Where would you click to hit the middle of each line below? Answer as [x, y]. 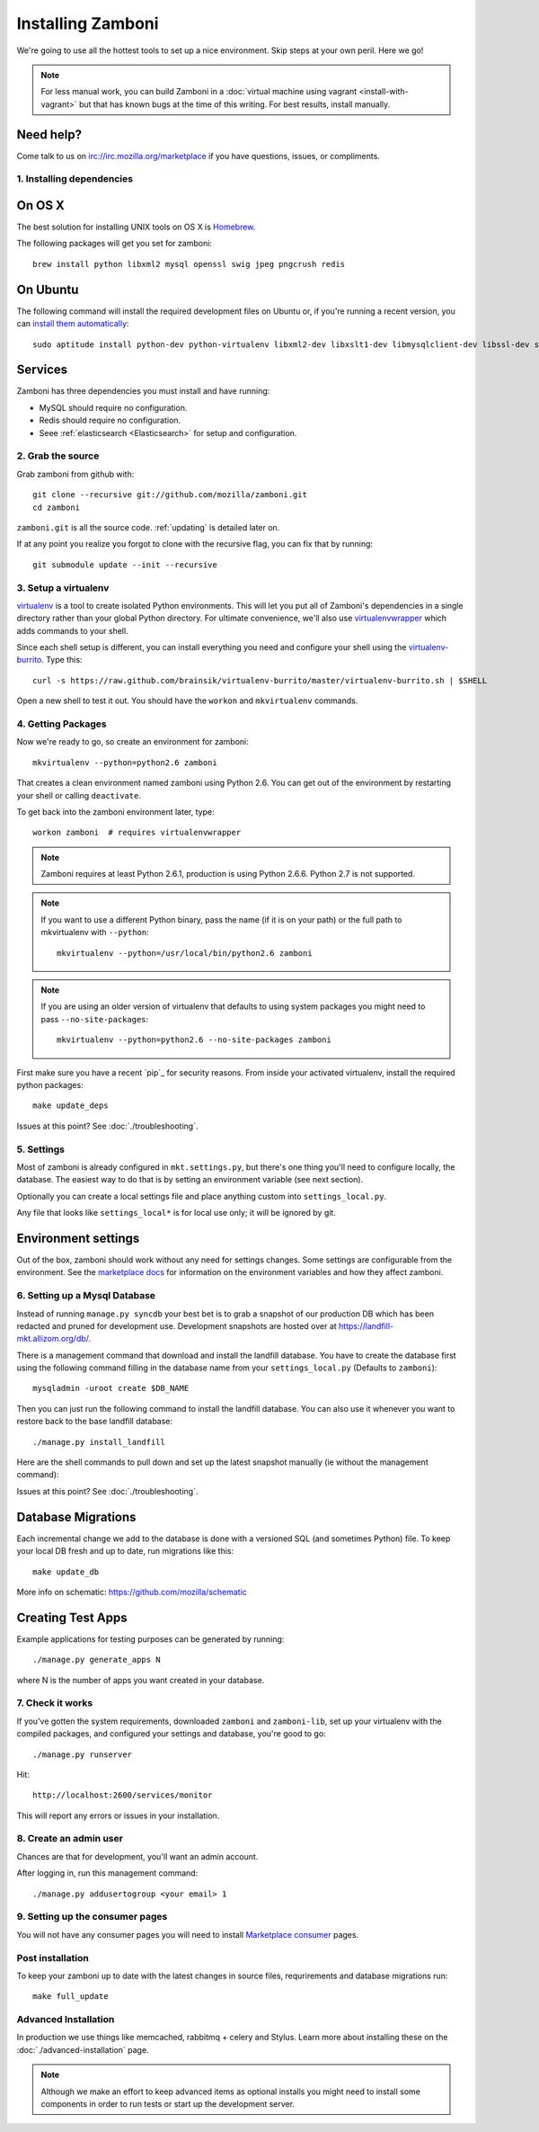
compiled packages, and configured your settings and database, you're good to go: [172, 1734]
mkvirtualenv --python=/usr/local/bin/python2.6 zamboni [185, 953]
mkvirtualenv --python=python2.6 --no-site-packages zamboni [194, 1040]
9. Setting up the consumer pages [92, 1917]
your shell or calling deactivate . [79, 795]
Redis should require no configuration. [110, 420]
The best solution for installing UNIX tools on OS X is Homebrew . [136, 227]
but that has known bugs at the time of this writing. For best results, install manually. [234, 104]
